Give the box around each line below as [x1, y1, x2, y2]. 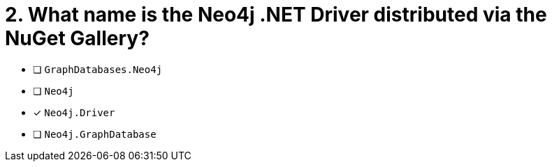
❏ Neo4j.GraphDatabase [33, 127, 157, 140]
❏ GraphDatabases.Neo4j [33, 63, 163, 75]
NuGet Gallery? [5, 26, 150, 50]
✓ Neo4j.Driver [33, 106, 115, 118]
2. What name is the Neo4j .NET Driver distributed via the [5, 3, 547, 26]
